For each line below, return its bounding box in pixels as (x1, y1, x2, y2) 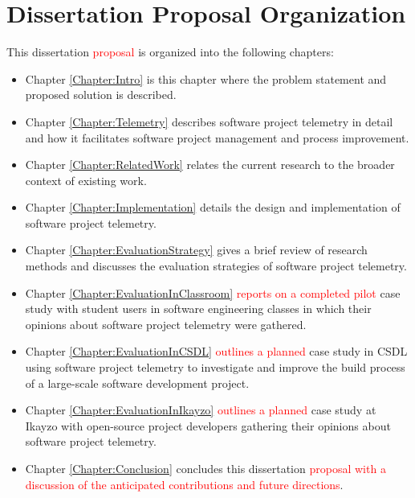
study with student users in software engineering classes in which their (25, 300, 372, 317)
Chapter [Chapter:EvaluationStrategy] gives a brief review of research (25, 241, 368, 258)
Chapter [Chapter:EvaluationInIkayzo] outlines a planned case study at (25, 401, 376, 418)
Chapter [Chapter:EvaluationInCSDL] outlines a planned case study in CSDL (25, 343, 408, 360)
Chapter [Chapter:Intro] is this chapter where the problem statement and (25, 70, 387, 87)
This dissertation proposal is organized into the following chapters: (6, 43, 334, 60)
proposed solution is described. (25, 86, 177, 103)
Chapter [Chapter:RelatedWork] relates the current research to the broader (25, 156, 395, 173)
